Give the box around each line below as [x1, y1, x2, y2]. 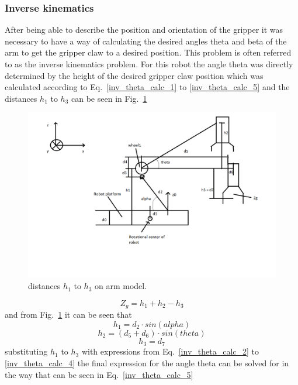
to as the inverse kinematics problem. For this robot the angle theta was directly [5, 58, 293, 70]
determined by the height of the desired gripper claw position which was [5, 69, 264, 81]
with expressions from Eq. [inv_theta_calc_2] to [81, 345, 259, 357]
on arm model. [95, 280, 147, 292]
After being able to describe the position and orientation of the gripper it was [5, 23, 283, 36]
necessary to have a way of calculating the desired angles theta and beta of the [5, 35, 287, 47]
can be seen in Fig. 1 [71, 92, 147, 104]
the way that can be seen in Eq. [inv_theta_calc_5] [5, 368, 193, 380]
